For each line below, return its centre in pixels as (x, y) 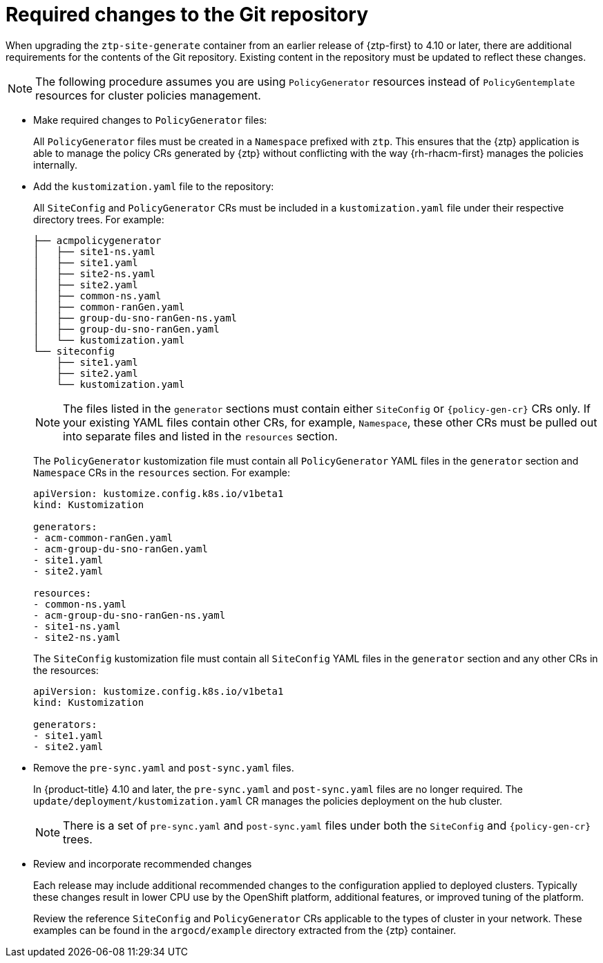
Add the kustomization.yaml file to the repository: (154, 186)
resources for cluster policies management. (148, 95)
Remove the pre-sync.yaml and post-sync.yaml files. (164, 767)
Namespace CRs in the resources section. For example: (162, 472)
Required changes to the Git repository (187, 15)
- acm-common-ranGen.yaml (103, 537)
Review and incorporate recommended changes (143, 863)
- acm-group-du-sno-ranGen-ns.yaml (130, 615)
